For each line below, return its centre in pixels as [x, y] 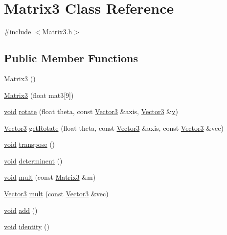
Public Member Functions [71, 58]
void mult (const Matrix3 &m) [50, 177]
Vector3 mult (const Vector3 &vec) [56, 194]
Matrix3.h [57, 32]
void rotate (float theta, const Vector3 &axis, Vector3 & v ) [91, 111]
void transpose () [30, 144]
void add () [21, 210]
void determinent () [33, 160]
